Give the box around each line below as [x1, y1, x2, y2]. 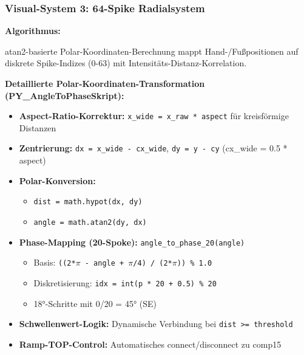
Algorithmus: [5, 24, 61, 37]
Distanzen [19, 121, 56, 134]
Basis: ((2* [33, 256, 76, 269]
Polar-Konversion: [19, 174, 96, 187]
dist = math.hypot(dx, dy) [33, 198, 143, 207]
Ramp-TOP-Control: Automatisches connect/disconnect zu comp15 [19, 337, 282, 350]
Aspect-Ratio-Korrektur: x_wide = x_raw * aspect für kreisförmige [19, 109, 289, 122]
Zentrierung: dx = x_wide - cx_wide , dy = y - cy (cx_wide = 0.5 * [19, 142, 288, 154]
